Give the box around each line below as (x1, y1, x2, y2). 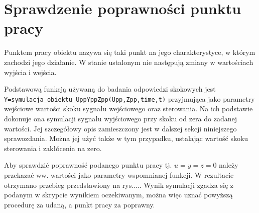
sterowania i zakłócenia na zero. (4, 143, 102, 153)
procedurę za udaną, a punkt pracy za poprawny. (4, 199, 155, 209)
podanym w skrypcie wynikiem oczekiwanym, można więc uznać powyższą (4, 189, 233, 200)
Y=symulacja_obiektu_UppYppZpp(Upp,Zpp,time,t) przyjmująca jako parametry (4, 93, 255, 104)
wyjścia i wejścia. (4, 66, 57, 77)
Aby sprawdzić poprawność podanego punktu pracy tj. (4, 160, 172, 170)
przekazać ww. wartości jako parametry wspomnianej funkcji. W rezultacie (4, 169, 234, 180)
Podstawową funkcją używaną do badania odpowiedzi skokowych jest (4, 84, 216, 94)
